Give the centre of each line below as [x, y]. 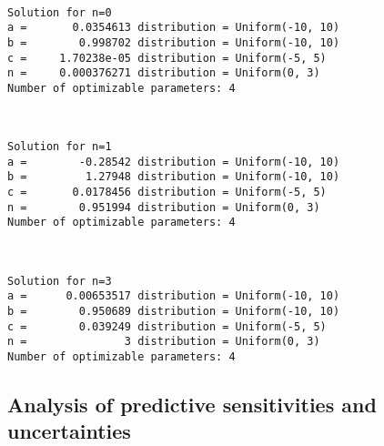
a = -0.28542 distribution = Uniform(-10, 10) [174, 162]
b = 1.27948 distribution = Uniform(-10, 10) [174, 177]
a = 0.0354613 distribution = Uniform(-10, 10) [174, 28]
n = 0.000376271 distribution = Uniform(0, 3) [164, 73]
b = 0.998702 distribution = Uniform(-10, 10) [174, 42]
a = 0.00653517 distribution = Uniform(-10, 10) [174, 296]
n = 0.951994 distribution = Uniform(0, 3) [164, 207]
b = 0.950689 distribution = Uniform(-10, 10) [174, 311]
